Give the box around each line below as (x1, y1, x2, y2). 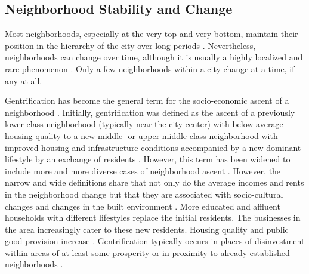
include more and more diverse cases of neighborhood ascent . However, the (5, 164, 281, 177)
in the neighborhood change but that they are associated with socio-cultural (5, 187, 283, 200)
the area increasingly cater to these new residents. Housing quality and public (5, 223, 289, 235)
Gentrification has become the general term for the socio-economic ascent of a (5, 94, 289, 107)
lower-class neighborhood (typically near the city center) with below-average (5, 118, 283, 130)
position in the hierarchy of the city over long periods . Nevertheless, (5, 39, 256, 51)
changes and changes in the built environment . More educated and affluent (5, 199, 280, 212)
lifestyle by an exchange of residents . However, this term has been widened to (5, 153, 291, 165)
